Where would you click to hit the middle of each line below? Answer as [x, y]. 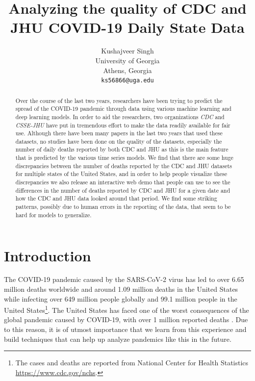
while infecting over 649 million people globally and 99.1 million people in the [121, 298]
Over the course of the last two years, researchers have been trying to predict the [119, 100]
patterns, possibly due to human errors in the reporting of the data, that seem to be [123, 207]
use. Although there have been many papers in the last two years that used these [119, 133]
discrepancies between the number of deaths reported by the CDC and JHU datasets [124, 165]
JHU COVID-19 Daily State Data [127, 27]
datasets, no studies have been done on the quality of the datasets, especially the [119, 141]
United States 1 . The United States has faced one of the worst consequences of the [127, 309]
